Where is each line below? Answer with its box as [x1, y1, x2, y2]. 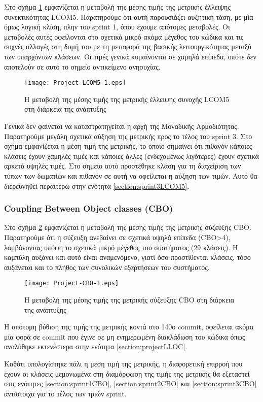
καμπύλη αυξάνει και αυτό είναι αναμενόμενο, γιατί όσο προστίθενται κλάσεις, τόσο [4, 252, 251, 262]
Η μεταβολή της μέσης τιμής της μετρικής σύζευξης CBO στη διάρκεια [24, 294, 235, 305]
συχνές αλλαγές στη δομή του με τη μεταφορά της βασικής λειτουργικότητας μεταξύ [4, 41, 251, 52]
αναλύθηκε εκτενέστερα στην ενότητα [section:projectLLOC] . [4, 341, 187, 352]
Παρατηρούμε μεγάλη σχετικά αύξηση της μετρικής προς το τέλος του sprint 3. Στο [4, 130, 252, 141]
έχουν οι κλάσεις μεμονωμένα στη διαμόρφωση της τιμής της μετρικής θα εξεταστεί [4, 368, 250, 379]
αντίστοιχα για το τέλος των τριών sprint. [4, 388, 127, 398]
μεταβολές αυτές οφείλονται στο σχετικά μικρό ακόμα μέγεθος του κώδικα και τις [4, 31, 244, 42]
